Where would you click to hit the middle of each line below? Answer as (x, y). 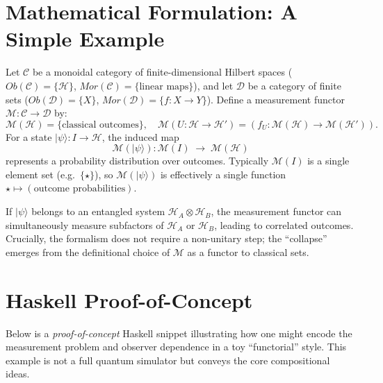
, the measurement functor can (276, 211)
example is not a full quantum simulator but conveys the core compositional (168, 360)
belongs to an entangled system (98, 211)
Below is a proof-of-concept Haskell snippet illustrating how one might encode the (179, 333)
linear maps (164, 86)
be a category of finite (294, 85)
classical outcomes (100, 125)
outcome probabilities (80, 189)
